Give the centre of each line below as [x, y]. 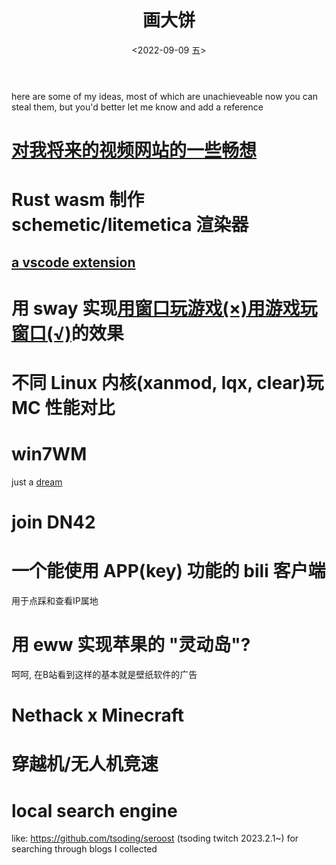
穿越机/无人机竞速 [85, 764]
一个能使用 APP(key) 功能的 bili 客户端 [168, 571]
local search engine [94, 810]
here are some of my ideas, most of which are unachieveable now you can [165, 96]
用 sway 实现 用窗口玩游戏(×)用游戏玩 [164, 308]
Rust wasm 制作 [78, 200]
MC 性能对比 [63, 408]
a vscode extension [73, 262]
